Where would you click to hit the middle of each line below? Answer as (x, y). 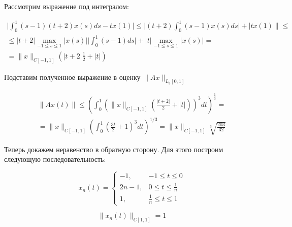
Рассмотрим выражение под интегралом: (67, 6)
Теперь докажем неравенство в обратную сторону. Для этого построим (114, 149)
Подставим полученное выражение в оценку (72, 77)
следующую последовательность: (55, 159)
